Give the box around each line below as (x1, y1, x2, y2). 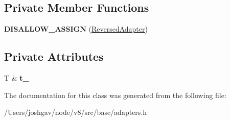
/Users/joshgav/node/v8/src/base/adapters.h (4, 107, 147, 117)
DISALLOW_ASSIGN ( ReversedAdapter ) (4, 23, 148, 34)
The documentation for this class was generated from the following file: (4, 89, 226, 100)
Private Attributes (4, 49, 104, 64)
